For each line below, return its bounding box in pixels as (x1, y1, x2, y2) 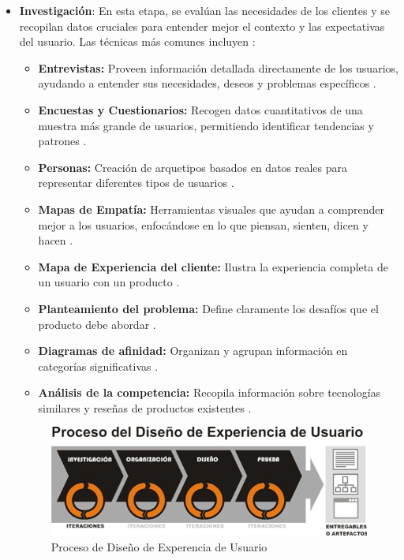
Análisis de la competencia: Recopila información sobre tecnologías (38, 384, 381, 401)
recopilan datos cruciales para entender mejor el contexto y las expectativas (19, 17, 385, 34)
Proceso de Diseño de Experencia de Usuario (50, 538, 267, 554)
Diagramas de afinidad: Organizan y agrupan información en (38, 342, 348, 359)
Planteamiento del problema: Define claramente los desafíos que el (38, 300, 379, 316)
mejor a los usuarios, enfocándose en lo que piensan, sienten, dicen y (38, 216, 368, 233)
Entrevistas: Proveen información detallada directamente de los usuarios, (38, 59, 398, 76)
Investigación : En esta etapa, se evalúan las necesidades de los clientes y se (19, 2, 390, 18)
